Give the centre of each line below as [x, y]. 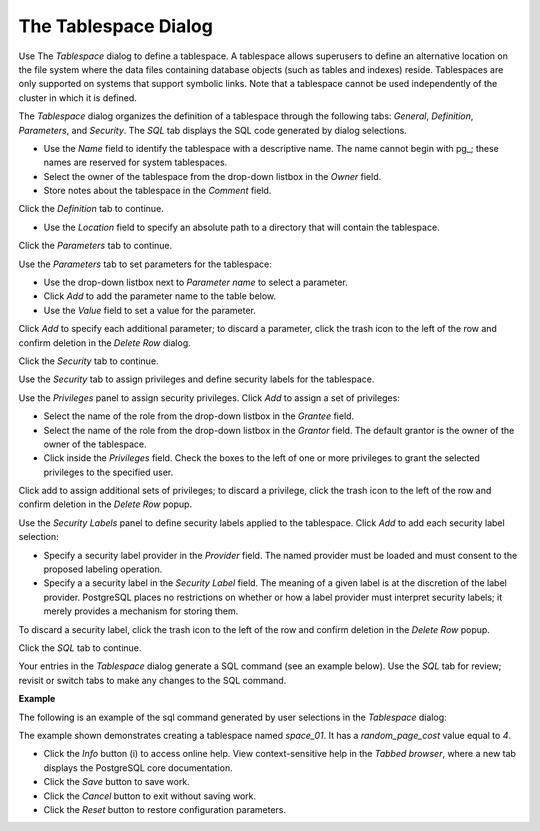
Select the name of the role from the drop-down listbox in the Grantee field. [199, 416]
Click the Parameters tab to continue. [95, 246]
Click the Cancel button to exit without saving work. [150, 796]
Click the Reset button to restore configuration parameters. [165, 809]
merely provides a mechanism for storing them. [141, 611]
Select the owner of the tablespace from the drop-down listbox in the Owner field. [212, 176]
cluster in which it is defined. [77, 97]
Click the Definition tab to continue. [91, 209]
